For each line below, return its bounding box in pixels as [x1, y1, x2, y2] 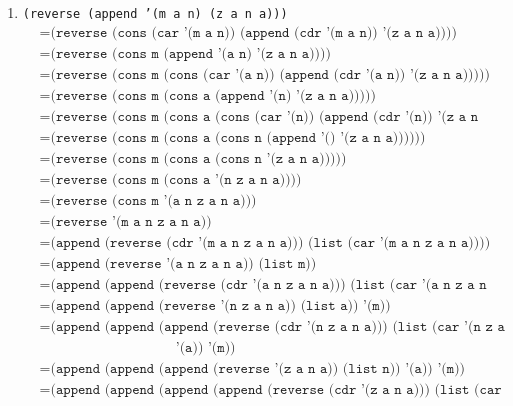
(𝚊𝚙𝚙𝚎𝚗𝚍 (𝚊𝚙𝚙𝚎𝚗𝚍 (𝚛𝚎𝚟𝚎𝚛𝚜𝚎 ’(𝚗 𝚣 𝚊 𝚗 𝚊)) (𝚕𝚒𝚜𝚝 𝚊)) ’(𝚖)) [50, 299, 391, 314]
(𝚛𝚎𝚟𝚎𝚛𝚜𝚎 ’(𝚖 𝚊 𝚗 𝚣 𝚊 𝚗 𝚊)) [50, 214, 212, 229]
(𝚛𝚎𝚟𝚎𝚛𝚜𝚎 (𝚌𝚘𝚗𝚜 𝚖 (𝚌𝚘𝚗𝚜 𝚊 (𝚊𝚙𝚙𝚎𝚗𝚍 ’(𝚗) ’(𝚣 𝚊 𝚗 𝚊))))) [50, 88, 376, 103]
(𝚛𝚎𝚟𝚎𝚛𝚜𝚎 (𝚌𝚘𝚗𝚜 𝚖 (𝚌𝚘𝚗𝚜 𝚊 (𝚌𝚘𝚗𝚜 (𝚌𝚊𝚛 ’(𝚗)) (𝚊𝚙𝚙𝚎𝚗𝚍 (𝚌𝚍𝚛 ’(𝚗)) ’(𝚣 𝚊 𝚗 [50, 109, 479, 124]
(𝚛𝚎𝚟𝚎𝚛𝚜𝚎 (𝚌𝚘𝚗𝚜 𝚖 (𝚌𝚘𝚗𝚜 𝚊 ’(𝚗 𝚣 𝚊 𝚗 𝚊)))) [50, 172, 302, 187]
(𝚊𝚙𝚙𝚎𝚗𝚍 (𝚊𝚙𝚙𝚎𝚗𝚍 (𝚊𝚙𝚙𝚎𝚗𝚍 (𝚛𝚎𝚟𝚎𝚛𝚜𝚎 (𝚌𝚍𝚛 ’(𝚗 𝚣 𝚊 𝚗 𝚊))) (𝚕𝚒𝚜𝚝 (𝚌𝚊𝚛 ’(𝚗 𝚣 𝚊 [50, 320, 505, 335]
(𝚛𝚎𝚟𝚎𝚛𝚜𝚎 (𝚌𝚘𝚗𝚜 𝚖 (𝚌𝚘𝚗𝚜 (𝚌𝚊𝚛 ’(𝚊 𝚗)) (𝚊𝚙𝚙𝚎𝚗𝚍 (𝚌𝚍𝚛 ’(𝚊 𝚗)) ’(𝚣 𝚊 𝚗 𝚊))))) [50, 67, 490, 82]
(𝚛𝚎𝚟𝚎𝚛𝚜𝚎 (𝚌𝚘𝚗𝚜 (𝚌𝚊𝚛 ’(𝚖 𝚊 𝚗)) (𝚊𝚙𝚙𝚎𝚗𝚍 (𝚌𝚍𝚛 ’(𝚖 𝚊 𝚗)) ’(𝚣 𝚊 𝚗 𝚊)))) [50, 25, 457, 40]
